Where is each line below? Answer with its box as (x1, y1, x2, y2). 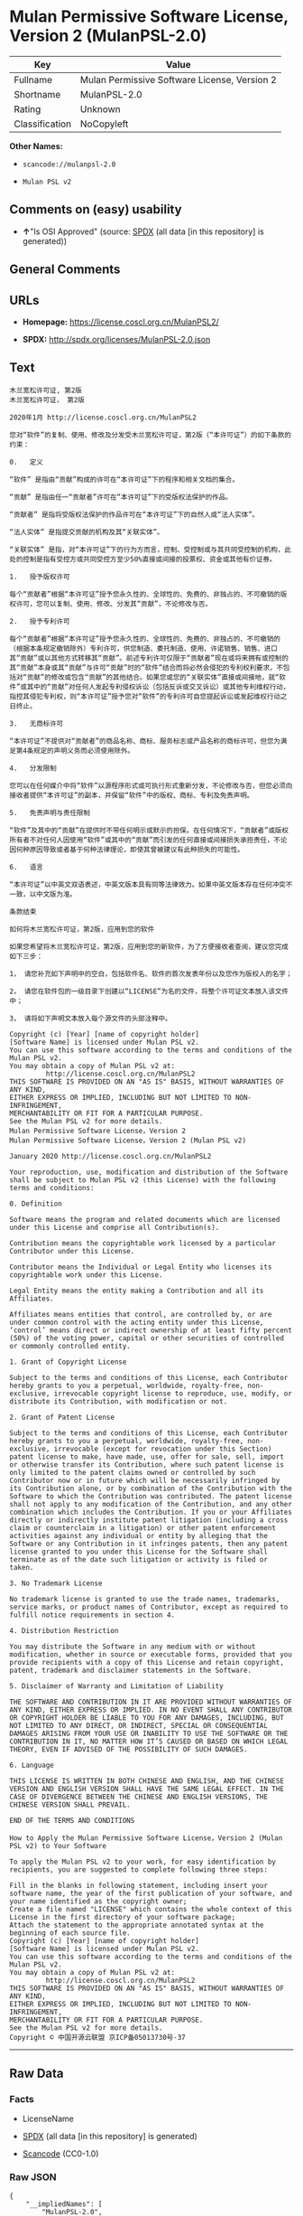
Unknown (79, 102, 121, 115)
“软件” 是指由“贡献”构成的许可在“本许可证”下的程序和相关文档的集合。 (9, 474, 239, 484)
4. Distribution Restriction (9, 1626, 119, 1635)
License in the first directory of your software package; (9, 1912, 236, 1921)
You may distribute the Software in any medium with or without (9, 1642, 256, 1651)
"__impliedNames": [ (25, 2199, 103, 2209)
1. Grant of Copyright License (9, 1357, 127, 1366)
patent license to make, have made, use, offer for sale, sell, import (9, 1452, 284, 1461)
